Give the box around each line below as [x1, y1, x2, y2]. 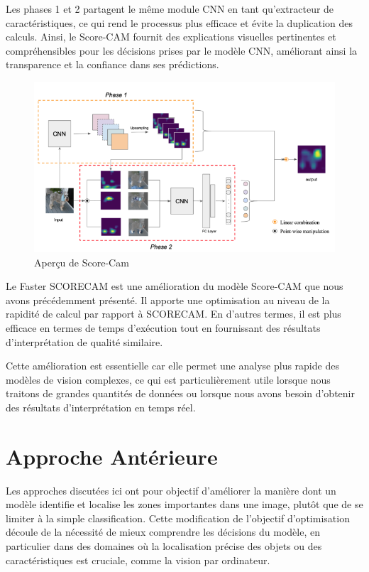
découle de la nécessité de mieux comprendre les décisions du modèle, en [6, 524, 320, 539]
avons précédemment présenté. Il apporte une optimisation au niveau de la [6, 292, 330, 307]
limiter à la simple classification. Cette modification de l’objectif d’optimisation [6, 510, 350, 525]
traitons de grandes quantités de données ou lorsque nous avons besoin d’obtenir [6, 386, 355, 401]
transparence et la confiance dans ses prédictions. [6, 57, 219, 72]
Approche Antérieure [6, 441, 218, 470]
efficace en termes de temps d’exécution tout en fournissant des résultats [6, 320, 321, 335]
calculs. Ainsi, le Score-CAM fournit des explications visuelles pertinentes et [6, 29, 336, 44]
